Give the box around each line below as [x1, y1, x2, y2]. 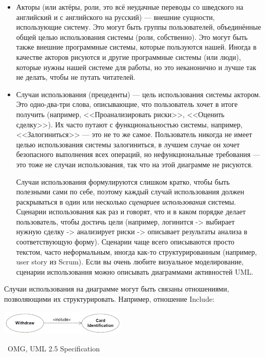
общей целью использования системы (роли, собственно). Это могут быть [16, 31, 248, 42]
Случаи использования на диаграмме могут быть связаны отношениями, [4, 283, 229, 294]
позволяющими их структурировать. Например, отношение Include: [4, 294, 215, 304]
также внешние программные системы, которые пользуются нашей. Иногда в [16, 41, 257, 52]
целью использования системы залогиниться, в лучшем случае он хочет [16, 139, 240, 149]
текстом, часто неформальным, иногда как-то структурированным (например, [16, 246, 257, 257]
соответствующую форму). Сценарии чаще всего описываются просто [16, 236, 235, 247]
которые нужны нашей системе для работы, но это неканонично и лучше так [16, 61, 256, 72]
